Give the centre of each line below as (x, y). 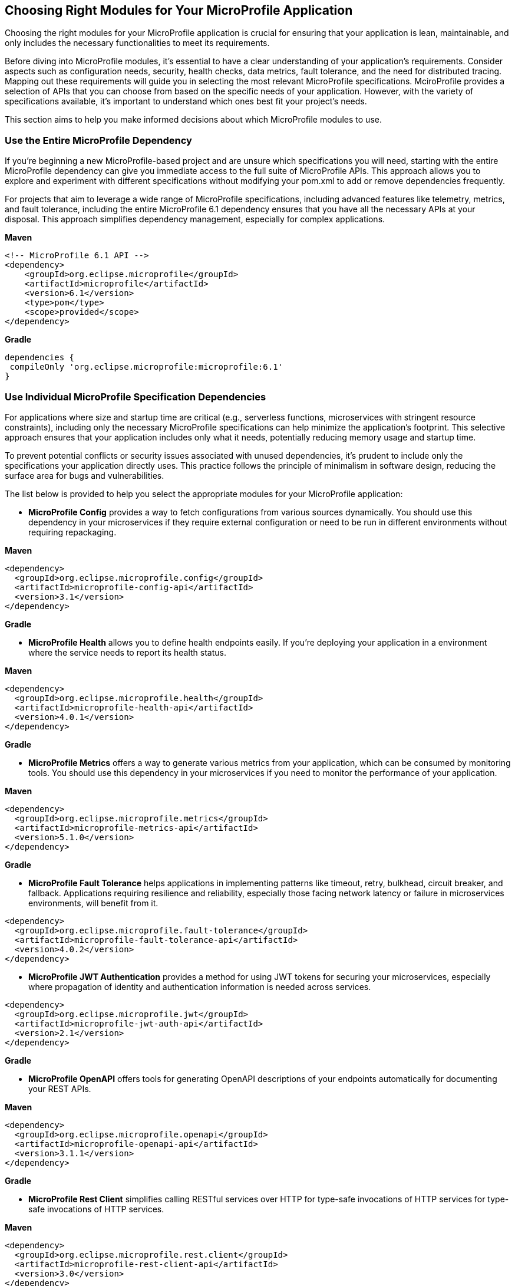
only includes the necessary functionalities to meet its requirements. (137, 43)
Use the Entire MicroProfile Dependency (98, 140)
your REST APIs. (60, 1088)
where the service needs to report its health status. (128, 652)
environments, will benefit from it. (93, 903)
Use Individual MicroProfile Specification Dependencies (136, 397)
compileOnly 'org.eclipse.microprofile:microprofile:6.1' (146, 367)
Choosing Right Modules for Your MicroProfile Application (179, 10)
